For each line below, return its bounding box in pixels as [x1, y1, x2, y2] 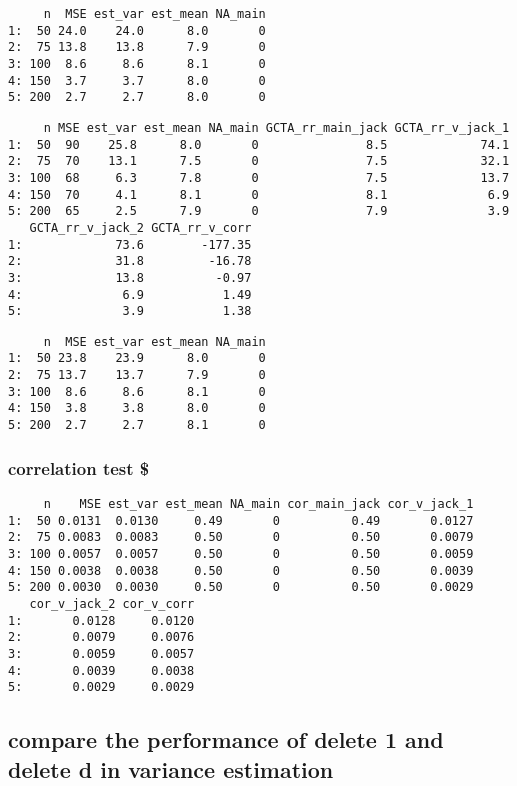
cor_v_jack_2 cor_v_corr [29, 596, 195, 611]
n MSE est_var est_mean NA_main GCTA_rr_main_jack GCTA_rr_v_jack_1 [43, 120, 510, 135]
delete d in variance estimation [8, 753, 334, 784]
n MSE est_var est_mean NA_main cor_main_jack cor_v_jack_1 [43, 496, 474, 511]
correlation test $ [8, 455, 150, 480]
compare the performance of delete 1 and [8, 724, 444, 755]
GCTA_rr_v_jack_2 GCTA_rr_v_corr [29, 220, 252, 235]
